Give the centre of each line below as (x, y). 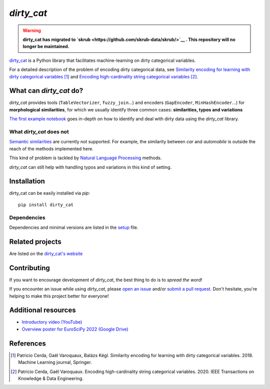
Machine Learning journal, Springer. (55, 363)
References (27, 343)
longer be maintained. (46, 46)
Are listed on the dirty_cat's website (46, 253)
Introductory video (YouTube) (52, 322)
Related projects (35, 241)
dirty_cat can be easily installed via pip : (49, 193)
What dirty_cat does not (39, 131)
